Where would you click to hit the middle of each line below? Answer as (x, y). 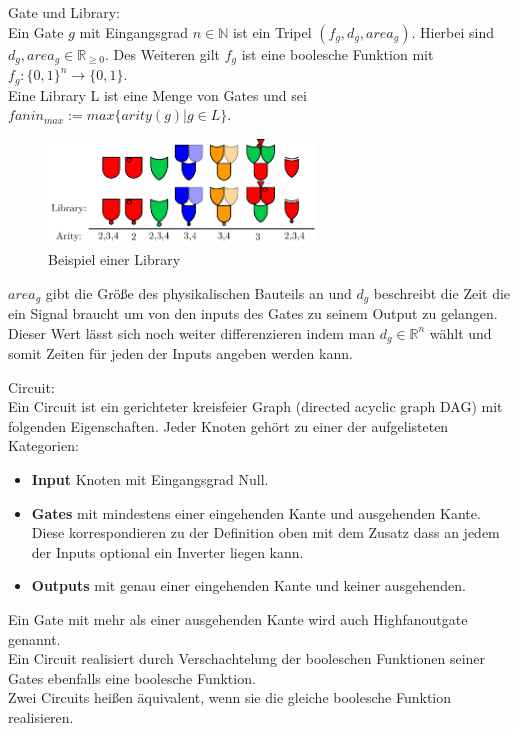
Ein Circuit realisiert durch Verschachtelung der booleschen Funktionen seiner (247, 658)
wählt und (460, 332)
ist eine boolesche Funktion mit (337, 53)
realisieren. (41, 716)
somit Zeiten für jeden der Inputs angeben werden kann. (180, 353)
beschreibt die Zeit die (442, 292)
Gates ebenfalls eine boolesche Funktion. (132, 677)
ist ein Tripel (272, 31)
